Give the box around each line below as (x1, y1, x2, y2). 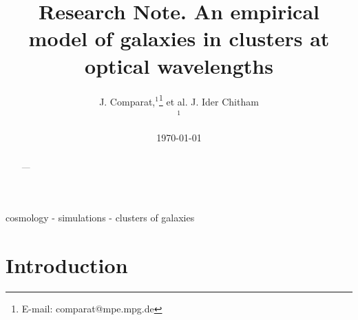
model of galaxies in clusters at (28, 24, 330, 52)
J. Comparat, (99, 94, 156, 108)
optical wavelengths (85, 51, 273, 79)
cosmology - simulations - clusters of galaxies (6, 210, 195, 225)
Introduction (6, 251, 128, 279)
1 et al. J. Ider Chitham (158, 92, 259, 108)
